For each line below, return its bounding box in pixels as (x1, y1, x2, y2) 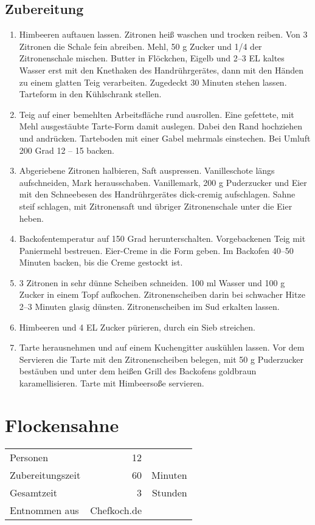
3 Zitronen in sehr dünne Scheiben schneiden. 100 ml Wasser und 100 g (19, 276, 285, 289)
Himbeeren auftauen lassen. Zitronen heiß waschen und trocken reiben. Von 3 (19, 28, 308, 41)
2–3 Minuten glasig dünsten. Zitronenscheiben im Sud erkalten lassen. (19, 300, 280, 313)
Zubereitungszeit (10, 467, 81, 482)
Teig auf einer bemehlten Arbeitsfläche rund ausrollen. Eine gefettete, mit (19, 108, 294, 120)
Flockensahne (5, 412, 119, 437)
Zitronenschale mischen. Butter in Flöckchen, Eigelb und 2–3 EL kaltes (19, 52, 285, 64)
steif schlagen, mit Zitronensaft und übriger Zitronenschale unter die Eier (19, 199, 292, 212)
